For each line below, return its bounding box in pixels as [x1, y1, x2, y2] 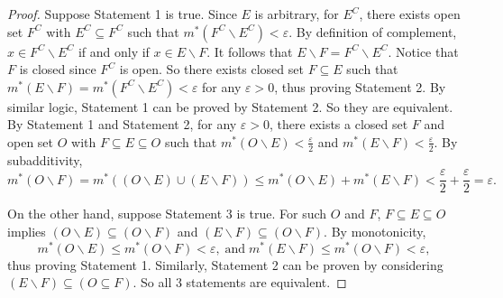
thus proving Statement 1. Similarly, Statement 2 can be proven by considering [7, 255, 444, 274]
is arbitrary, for [254, 5, 339, 23]
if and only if [78, 42, 150, 61]
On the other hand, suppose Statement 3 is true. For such [7, 204, 327, 223]
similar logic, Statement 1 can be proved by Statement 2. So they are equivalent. [7, 97, 453, 116]
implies [7, 222, 46, 241]
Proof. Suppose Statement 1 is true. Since [7, 5, 237, 23]
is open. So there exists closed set [119, 60, 304, 79]
